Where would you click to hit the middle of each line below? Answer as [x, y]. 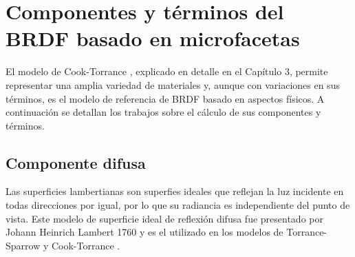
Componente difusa [76, 162]
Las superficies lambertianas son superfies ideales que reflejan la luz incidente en [175, 191]
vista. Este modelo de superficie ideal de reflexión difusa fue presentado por [164, 218]
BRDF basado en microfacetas [153, 38]
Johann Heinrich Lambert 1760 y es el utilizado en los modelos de [144, 232]
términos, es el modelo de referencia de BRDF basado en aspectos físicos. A [165, 98]
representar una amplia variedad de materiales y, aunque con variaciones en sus [173, 84]
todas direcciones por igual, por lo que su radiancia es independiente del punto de [178, 205]
